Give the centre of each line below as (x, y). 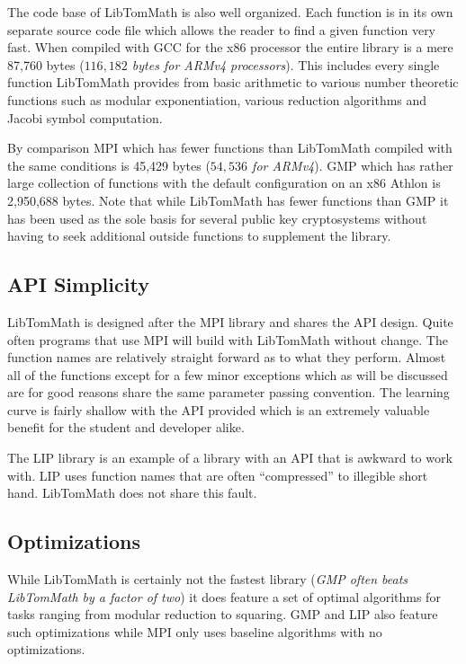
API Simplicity (78, 284)
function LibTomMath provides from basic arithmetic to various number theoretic (233, 82)
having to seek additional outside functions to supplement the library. (199, 236)
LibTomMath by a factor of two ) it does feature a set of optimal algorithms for (224, 596)
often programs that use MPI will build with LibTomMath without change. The (228, 339)
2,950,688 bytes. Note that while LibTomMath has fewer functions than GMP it (228, 200)
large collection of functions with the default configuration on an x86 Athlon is (224, 183)
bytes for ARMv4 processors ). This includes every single (286, 64)
